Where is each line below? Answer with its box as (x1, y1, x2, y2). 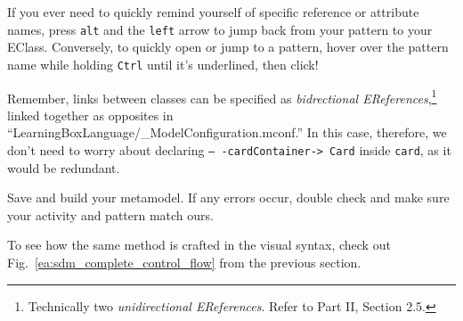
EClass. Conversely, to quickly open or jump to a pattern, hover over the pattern (7, 37, 449, 56)
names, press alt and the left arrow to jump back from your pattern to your (7, 20, 433, 38)
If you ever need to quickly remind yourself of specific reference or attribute (7, 3, 419, 21)
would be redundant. (7, 158, 120, 177)
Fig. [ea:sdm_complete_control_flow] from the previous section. (7, 252, 361, 271)
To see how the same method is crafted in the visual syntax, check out (7, 235, 391, 254)
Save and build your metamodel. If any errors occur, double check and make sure (7, 188, 450, 207)
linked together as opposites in (7, 105, 174, 124)
